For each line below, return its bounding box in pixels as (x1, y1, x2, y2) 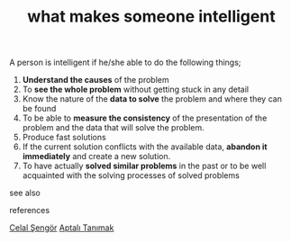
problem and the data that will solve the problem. (22, 122, 205, 133)
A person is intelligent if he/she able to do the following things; (9, 57, 241, 68)
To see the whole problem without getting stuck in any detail (22, 84, 250, 95)
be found (22, 103, 57, 114)
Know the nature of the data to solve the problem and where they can (22, 94, 282, 104)
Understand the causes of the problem (22, 75, 169, 85)
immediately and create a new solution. (22, 151, 171, 162)
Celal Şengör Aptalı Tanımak (9, 222, 114, 233)
